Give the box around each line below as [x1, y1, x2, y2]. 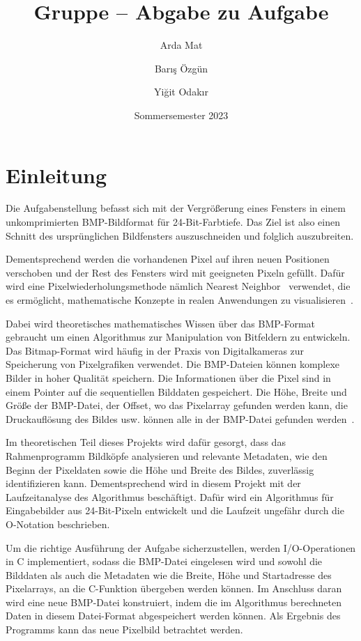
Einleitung [6, 160, 107, 189]
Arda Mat [160, 38, 203, 52]
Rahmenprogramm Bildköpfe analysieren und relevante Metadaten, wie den [6, 448, 328, 463]
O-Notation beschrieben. [6, 516, 110, 531]
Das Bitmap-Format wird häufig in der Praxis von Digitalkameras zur [6, 343, 305, 357]
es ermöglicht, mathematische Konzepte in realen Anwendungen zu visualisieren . [6, 293, 353, 307]
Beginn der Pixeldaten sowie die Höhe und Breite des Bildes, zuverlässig [6, 462, 314, 477]
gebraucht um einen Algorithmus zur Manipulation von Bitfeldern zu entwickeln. [6, 330, 351, 344]
